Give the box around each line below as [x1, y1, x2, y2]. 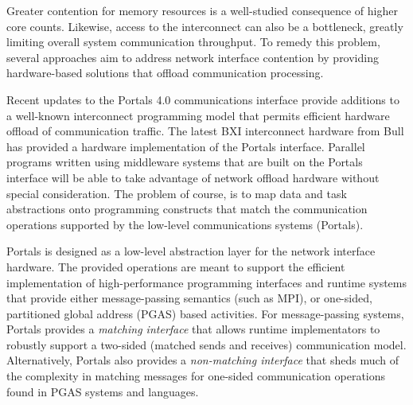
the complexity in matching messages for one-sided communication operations [6, 368, 386, 384]
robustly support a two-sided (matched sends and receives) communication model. [6, 336, 407, 352]
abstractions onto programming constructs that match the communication [6, 201, 368, 217]
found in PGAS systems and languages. [6, 383, 199, 399]
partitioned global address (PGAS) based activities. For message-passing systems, [6, 305, 404, 321]
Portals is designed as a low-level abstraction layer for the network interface [6, 243, 376, 259]
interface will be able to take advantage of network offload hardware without [6, 169, 380, 185]
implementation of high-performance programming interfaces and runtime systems [6, 274, 407, 290]
